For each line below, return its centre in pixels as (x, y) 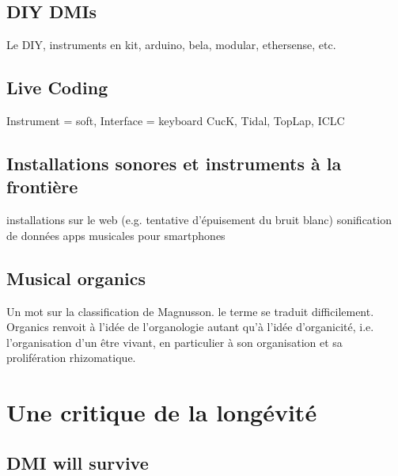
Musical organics (76, 278)
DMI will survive (78, 462)
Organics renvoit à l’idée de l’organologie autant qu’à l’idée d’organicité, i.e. (190, 327)
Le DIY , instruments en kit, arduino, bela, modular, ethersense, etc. (171, 45)
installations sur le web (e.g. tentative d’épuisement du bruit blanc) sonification (199, 220)
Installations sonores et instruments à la (174, 163)
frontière (42, 187)
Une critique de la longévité (162, 412)
